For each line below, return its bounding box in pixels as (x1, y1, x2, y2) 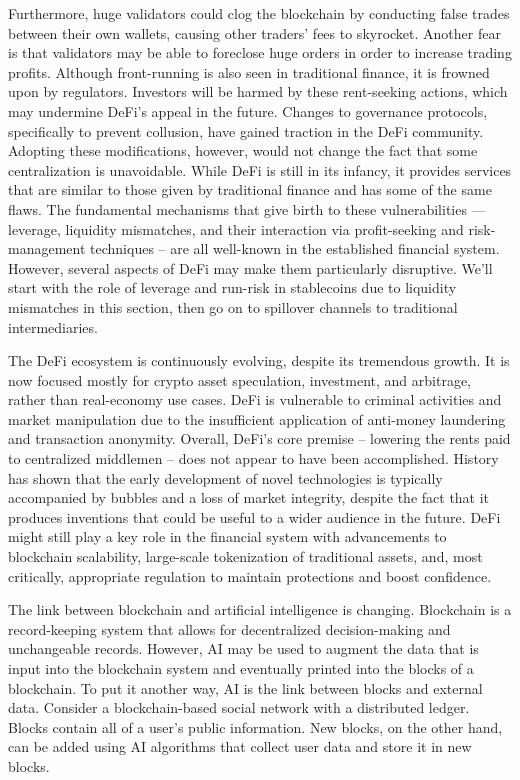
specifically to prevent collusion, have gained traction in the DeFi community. (8, 120, 484, 141)
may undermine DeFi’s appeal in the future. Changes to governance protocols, (8, 100, 488, 121)
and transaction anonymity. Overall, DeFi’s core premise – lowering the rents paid (8, 428, 511, 449)
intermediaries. (8, 316, 98, 337)
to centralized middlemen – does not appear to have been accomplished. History (8, 448, 499, 469)
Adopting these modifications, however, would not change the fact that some (8, 140, 478, 161)
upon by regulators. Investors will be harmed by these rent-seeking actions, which (8, 81, 508, 102)
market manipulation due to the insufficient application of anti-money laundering (8, 408, 506, 429)
